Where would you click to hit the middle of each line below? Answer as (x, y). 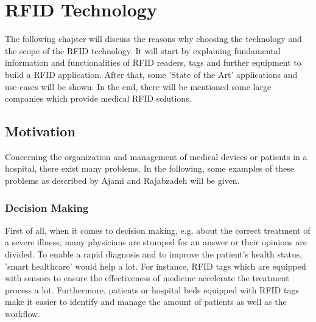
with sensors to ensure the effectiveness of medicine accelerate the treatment (147, 278)
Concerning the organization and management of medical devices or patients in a (156, 156)
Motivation (40, 131)
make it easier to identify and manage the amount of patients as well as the (146, 302)
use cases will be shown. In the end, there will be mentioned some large (138, 86)
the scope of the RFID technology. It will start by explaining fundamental (143, 50)
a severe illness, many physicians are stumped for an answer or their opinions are (156, 242)
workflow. (23, 314)
